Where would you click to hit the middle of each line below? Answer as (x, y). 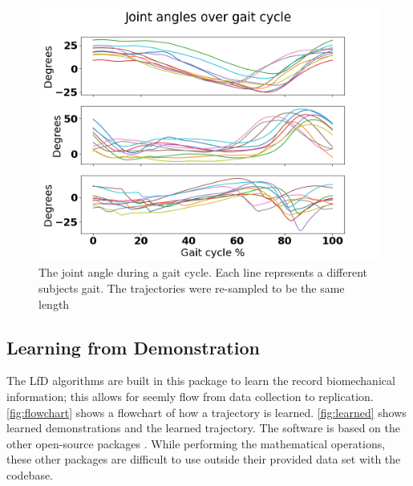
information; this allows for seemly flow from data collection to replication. (190, 397)
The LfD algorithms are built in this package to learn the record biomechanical (201, 381)
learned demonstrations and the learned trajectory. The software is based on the (204, 428)
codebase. (30, 475)
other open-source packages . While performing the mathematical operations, (196, 443)
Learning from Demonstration (133, 347)
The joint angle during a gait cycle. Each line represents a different (203, 272)
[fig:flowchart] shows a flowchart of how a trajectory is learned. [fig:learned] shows (206, 412)
